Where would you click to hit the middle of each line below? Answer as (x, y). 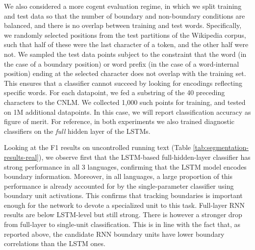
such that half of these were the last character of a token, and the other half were (126, 44)
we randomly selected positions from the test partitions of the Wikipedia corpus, (125, 35)
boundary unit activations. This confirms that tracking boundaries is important (123, 195)
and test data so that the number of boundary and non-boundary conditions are (125, 15)
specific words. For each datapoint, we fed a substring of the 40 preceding (115, 92)
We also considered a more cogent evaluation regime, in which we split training (123, 6)
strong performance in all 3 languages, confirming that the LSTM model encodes (125, 166)
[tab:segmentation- (221, 147)
